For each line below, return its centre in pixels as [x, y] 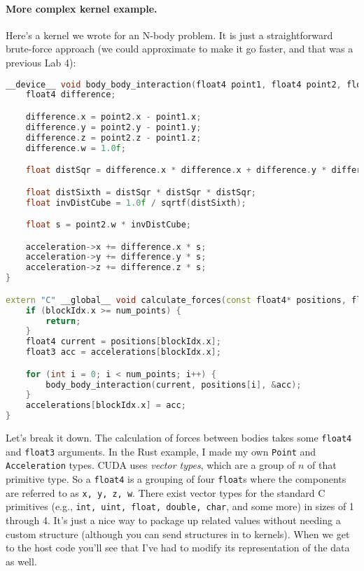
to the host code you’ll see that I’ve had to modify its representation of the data [178, 548]
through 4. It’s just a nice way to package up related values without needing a [173, 520]
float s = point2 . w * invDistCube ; [108, 225]
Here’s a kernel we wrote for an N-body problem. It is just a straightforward [169, 35]
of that [322, 465]
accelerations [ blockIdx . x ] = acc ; [106, 406]
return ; [63, 321]
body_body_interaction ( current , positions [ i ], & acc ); [174, 385]
